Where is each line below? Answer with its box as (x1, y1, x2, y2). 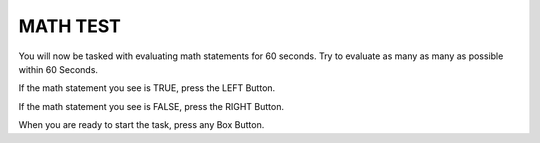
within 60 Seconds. (18, 63, 99, 75)
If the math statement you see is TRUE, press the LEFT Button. (18, 82, 276, 94)
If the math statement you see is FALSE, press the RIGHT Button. (18, 100, 285, 112)
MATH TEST (18, 15, 122, 37)
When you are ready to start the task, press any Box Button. (18, 119, 265, 131)
